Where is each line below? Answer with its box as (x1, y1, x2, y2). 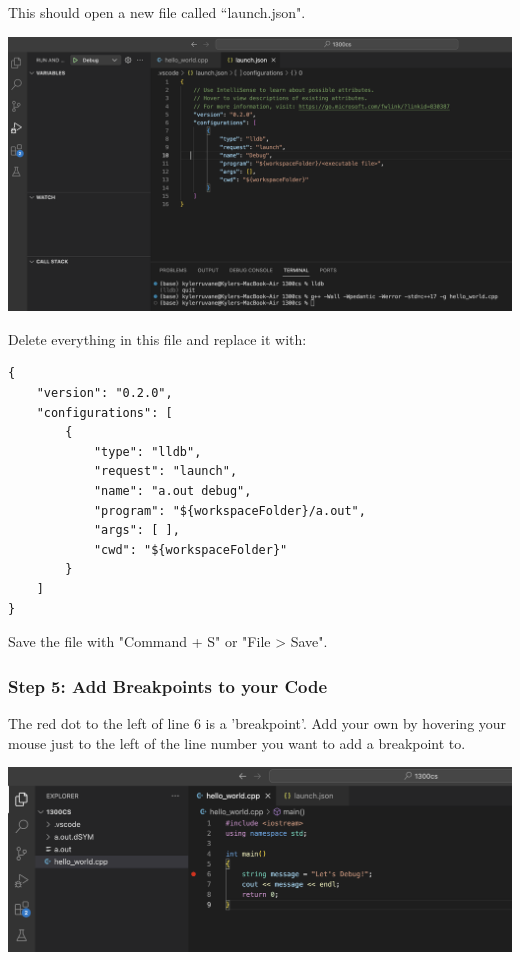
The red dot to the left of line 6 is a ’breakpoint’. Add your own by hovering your (8, 712, 507, 733)
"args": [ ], (93, 523, 180, 538)
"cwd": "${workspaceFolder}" (93, 542, 288, 557)
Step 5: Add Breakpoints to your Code (8, 673, 328, 698)
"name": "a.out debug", (93, 483, 252, 498)
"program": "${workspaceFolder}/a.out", (93, 503, 366, 518)
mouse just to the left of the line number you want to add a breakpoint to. (8, 732, 466, 753)
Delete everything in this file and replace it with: (8, 328, 307, 349)
